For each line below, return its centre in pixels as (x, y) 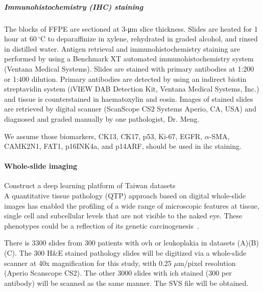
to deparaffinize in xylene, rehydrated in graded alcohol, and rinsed (153, 39)
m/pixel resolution (207, 263)
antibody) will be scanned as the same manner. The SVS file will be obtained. (126, 283)
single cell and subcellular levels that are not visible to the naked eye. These (123, 216)
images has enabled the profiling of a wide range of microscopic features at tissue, (132, 205)
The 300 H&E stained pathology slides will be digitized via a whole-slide (133, 253)
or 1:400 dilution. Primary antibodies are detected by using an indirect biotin (125, 78)
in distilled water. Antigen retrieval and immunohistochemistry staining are (122, 48)
